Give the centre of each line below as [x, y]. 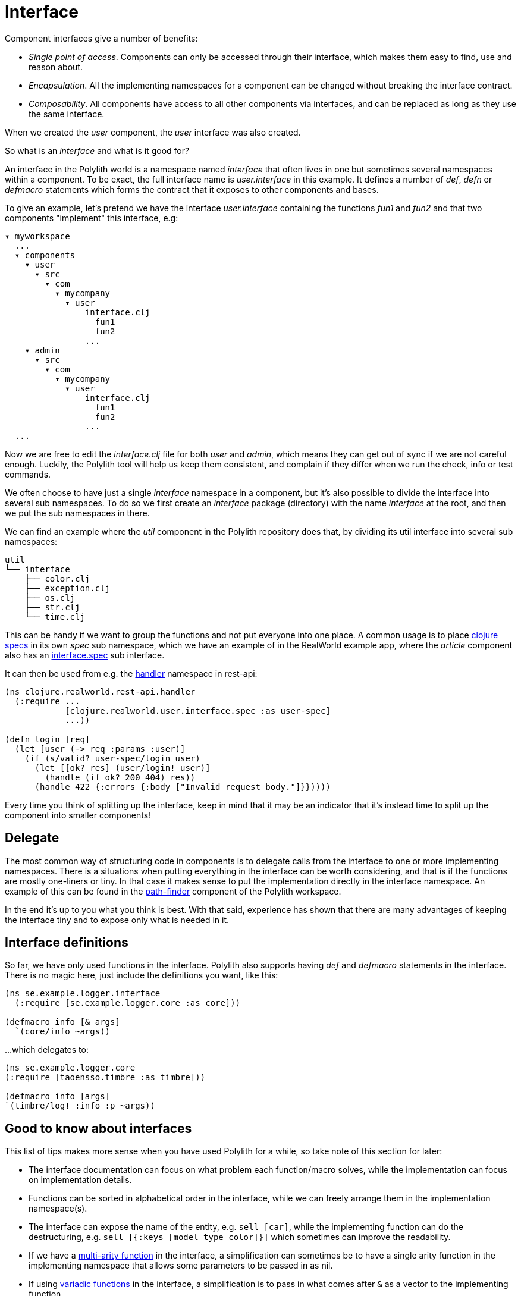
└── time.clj [55, 616]
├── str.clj [52, 607]
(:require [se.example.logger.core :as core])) [128, 1003]
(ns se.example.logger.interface [83, 994]
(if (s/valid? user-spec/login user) [112, 758]
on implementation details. [80, 1180]
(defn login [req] [48, 739]
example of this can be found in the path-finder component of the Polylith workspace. [173, 891]
